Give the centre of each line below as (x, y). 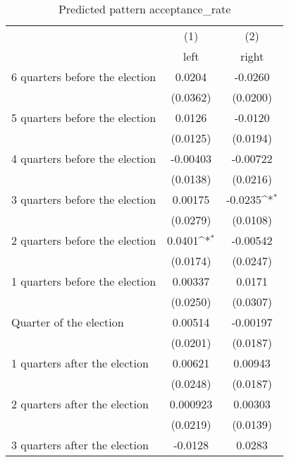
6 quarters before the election (84, 77)
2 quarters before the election (84, 240)
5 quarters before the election (84, 117)
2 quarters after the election (80, 404)
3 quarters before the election (84, 199)
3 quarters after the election (80, 445)
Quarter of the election (68, 322)
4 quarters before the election (84, 158)
